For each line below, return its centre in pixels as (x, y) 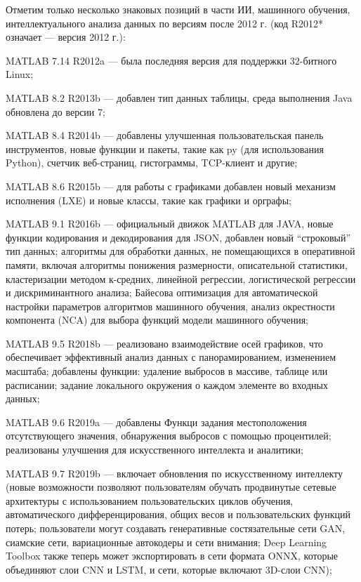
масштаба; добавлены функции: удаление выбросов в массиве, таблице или (167, 371)
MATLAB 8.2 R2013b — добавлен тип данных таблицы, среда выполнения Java (179, 97)
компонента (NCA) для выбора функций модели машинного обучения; (157, 320)
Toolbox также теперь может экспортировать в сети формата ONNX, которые (172, 556)
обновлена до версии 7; (55, 111)
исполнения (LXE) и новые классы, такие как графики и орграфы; (149, 200)
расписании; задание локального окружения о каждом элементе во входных (167, 384)
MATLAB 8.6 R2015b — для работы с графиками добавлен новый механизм (171, 186)
